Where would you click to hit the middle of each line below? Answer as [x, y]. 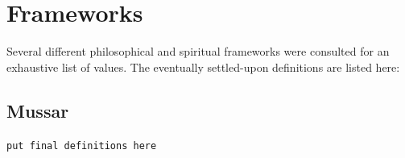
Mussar [38, 110]
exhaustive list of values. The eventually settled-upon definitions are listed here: [203, 67]
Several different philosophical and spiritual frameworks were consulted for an [198, 51]
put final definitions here [82, 146]
